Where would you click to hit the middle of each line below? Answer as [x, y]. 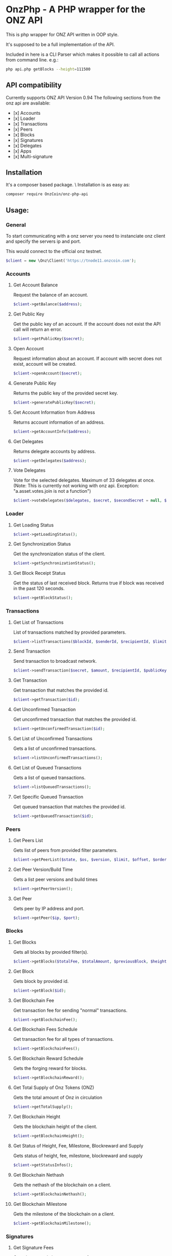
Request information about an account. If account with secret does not [88, 358]
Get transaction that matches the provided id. [61, 690]
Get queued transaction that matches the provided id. [69, 807]
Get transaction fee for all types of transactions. [64, 1039]
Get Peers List [28, 840]
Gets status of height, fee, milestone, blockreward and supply [78, 1156]
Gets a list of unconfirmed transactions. [55, 748]
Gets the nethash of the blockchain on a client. [62, 1185]
